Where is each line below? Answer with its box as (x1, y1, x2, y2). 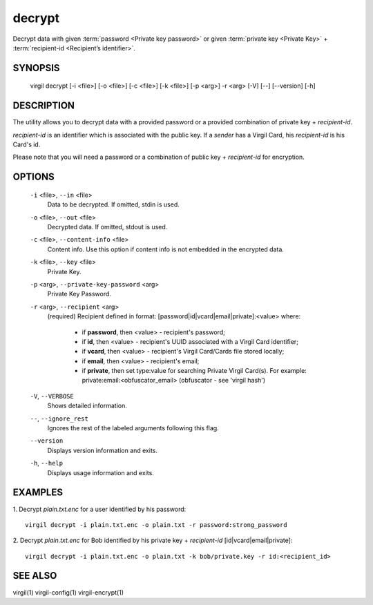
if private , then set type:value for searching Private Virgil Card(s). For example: (82, 367, 307, 375)
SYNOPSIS (12, 62, 60, 74)
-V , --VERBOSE (30, 392, 74, 400)
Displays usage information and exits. (47, 468, 155, 477)
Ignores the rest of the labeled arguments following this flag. (47, 424, 219, 432)
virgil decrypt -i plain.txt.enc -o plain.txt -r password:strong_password (25, 521, 287, 528)
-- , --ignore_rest (30, 414, 89, 423)
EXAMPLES (12, 487, 64, 499)
